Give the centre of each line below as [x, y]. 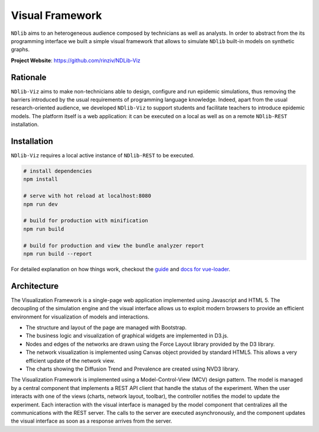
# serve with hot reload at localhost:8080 [87, 196]
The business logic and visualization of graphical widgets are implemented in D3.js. [127, 336]
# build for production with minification [86, 221]
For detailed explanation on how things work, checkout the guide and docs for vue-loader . [121, 269]
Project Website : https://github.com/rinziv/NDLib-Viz [76, 60]
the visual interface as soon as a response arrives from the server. [92, 421]
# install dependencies [58, 171]
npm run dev [41, 204]
